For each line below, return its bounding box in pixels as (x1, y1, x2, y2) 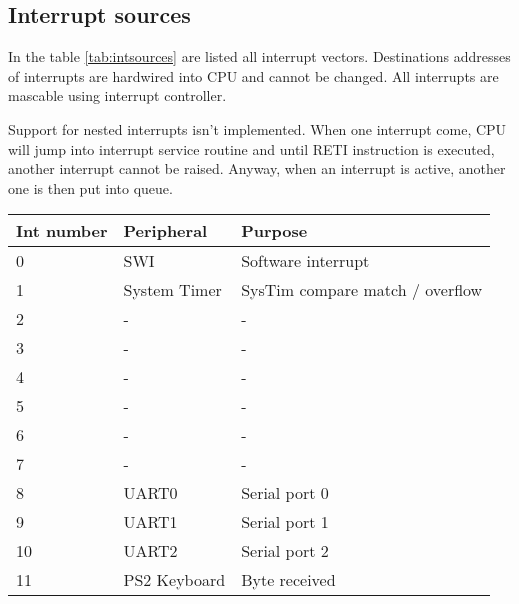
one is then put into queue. (8, 177, 173, 198)
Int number (16, 219, 108, 243)
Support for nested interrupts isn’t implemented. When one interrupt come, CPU (8, 118, 507, 139)
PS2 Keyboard (123, 568, 226, 592)
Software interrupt (241, 249, 370, 273)
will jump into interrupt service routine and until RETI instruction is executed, (8, 138, 495, 159)
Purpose (241, 219, 308, 243)
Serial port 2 (241, 539, 329, 563)
